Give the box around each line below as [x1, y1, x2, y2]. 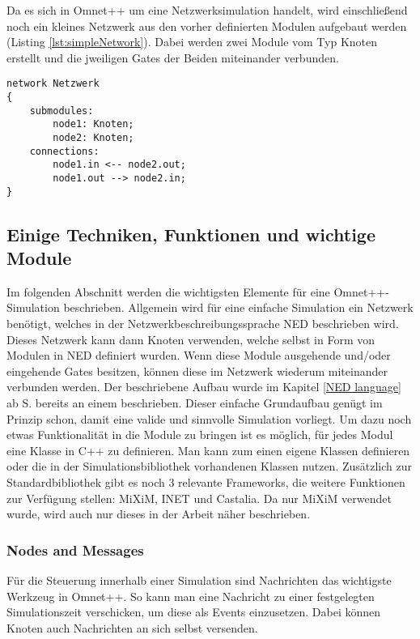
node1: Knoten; [53, 118, 134, 130]
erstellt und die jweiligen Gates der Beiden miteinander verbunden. [6, 49, 339, 66]
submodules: [29, 104, 94, 117]
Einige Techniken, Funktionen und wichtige [6, 221, 375, 246]
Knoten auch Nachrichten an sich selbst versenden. [6, 619, 258, 636]
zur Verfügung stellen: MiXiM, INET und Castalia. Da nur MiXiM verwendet [6, 489, 392, 506]
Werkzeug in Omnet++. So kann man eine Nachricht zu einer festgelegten [6, 587, 375, 604]
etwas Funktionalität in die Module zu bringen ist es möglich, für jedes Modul [6, 426, 393, 443]
